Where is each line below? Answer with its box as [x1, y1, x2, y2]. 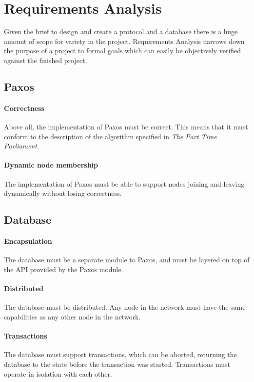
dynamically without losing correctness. [4, 188, 122, 198]
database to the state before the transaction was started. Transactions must [4, 359, 230, 369]
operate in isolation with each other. [4, 368, 112, 379]
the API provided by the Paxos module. [4, 264, 123, 275]
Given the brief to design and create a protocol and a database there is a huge [4, 26, 238, 37]
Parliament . [4, 141, 39, 151]
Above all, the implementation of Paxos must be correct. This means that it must [4, 122, 248, 132]
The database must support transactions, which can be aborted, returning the [4, 349, 237, 360]
